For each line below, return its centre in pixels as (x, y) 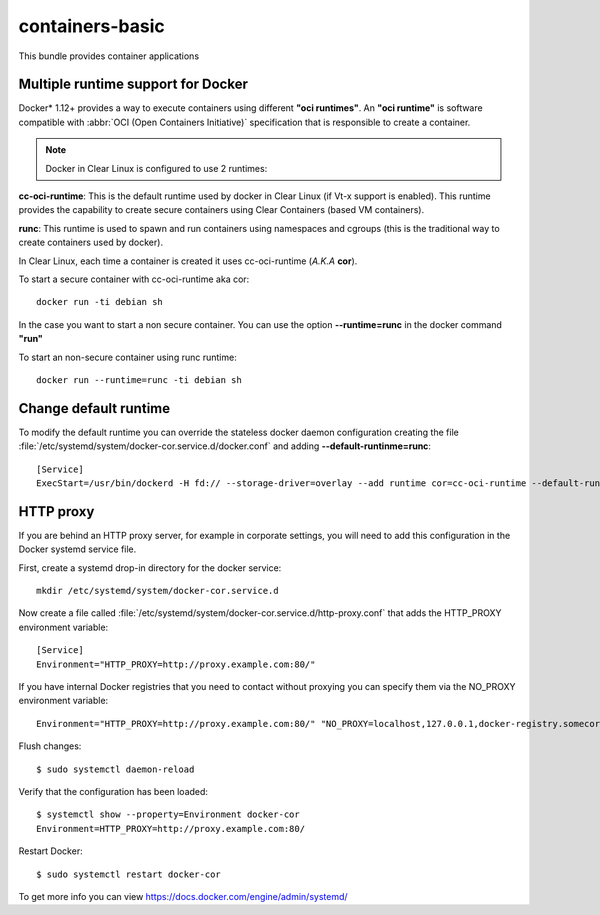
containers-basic (91, 26)
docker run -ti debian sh (100, 302)
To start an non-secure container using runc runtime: (127, 357)
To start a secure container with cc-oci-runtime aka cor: (134, 279)
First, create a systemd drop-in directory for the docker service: (150, 567)
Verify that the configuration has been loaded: (113, 791)
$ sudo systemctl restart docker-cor (129, 874)
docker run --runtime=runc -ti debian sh (139, 379)
